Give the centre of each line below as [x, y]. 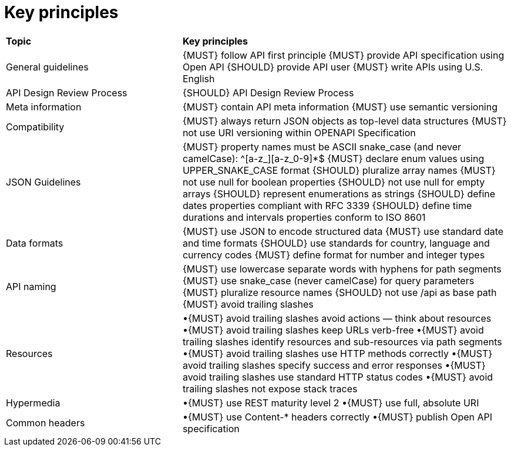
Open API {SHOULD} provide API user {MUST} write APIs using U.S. [333, 67]
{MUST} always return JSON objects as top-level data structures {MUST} [344, 121]
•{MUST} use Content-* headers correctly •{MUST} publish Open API [337, 417]
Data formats [35, 243]
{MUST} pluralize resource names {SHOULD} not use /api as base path [339, 292]
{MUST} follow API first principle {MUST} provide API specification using [343, 55]
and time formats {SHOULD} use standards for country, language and [336, 243]
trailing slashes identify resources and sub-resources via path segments [342, 341]
